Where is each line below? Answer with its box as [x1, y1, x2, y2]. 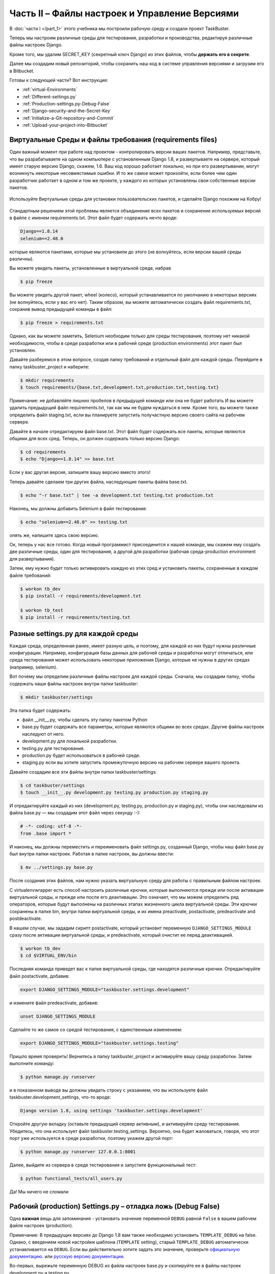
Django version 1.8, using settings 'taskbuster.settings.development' [20, 1108, 203, 1113]
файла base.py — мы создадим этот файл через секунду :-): [9, 810, 141, 816]
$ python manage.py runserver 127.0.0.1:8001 [20, 1149, 136, 1155]
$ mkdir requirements [20, 377, 74, 383]
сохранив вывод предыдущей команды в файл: [9, 306, 113, 312]
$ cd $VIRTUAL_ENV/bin [20, 953, 77, 959]
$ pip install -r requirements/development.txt [20, 593, 141, 599]
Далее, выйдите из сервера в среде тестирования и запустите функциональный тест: [9, 1162, 197, 1168]
